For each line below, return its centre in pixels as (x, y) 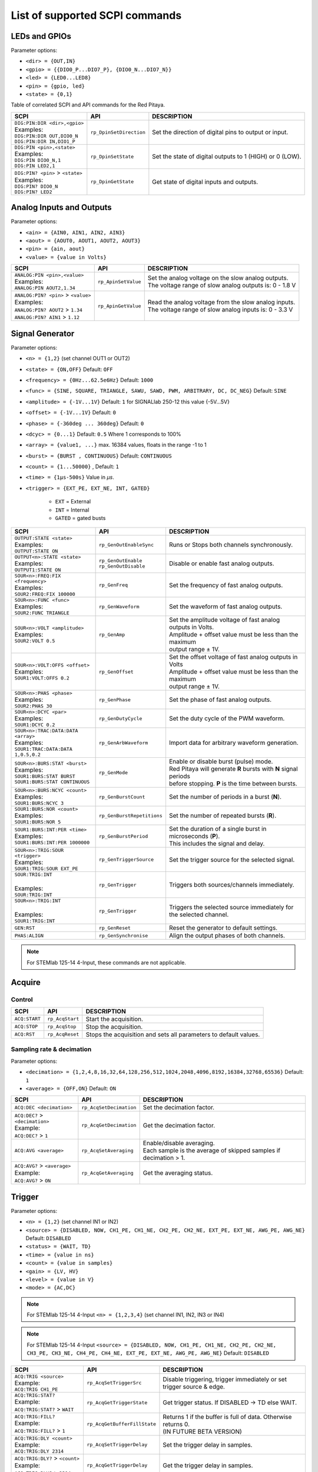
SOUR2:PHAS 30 (33, 706)
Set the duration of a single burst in (218, 829)
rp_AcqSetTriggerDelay (117, 1445)
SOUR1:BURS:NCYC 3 (39, 803)
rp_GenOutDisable (122, 566)
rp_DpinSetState (112, 156)
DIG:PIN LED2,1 (35, 166)
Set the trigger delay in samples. (208, 1444)
